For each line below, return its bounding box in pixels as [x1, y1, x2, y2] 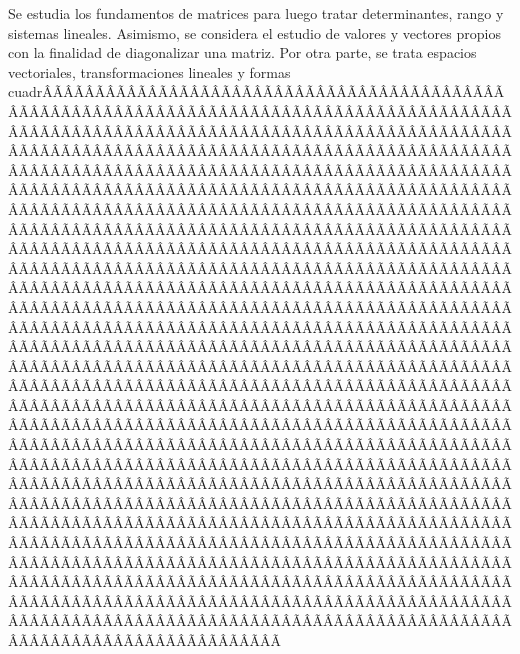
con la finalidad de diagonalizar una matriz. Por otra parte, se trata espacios [8, 42, 477, 63]
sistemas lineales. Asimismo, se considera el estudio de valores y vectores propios [8, 22, 501, 43]
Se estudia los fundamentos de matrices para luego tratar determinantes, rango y [8, 3, 504, 23]
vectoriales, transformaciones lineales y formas [8, 61, 291, 82]
